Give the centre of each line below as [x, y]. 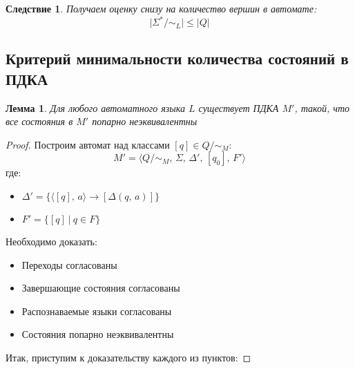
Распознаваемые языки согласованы [97, 311]
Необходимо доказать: [51, 242]
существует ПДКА [239, 107]
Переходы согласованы [69, 264]
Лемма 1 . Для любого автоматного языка [95, 107]
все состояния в [39, 121]
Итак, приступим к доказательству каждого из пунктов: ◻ [128, 358]
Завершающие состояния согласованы [101, 288]
